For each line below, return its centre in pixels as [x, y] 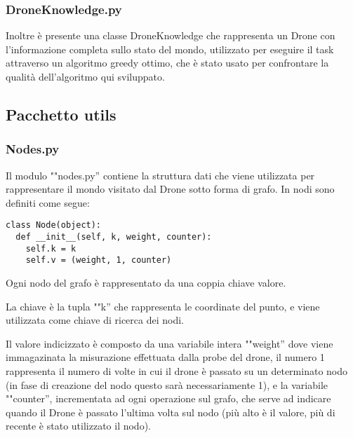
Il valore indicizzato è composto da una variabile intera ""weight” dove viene [169, 343]
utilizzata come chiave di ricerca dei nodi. [95, 320]
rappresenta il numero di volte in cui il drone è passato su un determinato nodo [177, 370]
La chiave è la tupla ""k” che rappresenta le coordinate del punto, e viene [163, 306]
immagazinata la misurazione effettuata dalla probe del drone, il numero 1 [165, 357]
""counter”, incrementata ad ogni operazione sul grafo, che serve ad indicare [168, 398]
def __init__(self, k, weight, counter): [114, 237]
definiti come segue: [48, 202]
